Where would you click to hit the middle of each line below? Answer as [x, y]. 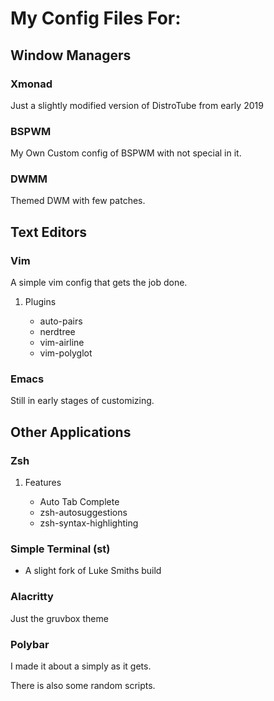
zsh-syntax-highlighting [89, 523]
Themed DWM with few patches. [78, 201]
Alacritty [32, 597]
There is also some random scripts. [83, 686]
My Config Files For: [96, 18]
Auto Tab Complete [79, 502]
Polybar [30, 644]
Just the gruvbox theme [59, 618]
